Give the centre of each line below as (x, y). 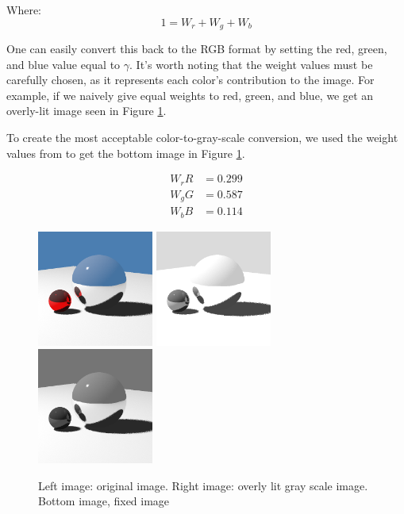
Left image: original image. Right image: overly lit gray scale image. (203, 485)
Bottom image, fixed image (104, 501)
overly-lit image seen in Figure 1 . (87, 111)
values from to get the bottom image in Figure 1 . (126, 153)
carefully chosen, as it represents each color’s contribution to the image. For (190, 80)
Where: (24, 10)
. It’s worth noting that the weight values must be (251, 64)
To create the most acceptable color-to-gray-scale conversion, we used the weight (202, 138)
